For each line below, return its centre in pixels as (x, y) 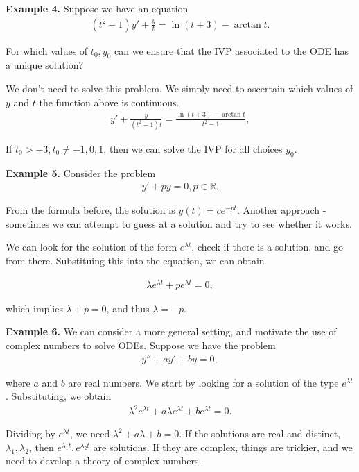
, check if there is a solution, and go (268, 247)
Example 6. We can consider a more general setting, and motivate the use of (171, 331)
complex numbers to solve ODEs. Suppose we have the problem (141, 345)
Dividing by (30, 433)
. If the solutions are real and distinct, (260, 433)
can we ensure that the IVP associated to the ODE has (232, 50)
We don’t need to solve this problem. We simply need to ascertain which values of (179, 88)
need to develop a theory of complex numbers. (104, 461)
